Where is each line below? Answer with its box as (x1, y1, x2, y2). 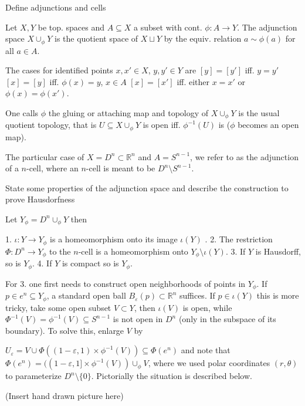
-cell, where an (26, 162, 79, 174)
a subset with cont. (134, 21, 202, 33)
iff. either (177, 75, 210, 87)
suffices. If (179, 289, 215, 302)
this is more (256, 289, 299, 302)
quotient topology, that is (5, 119, 97, 131)
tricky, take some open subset (5, 301, 111, 313)
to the (49, 245, 71, 257)
